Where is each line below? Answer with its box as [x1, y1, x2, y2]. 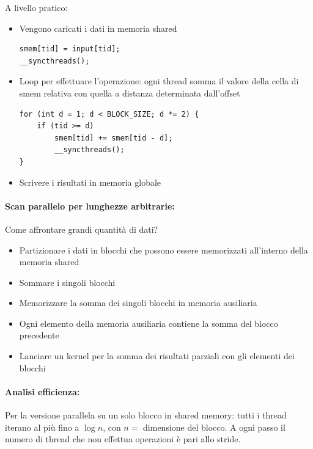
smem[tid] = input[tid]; [19, 45, 120, 54]
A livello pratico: [5, 1, 68, 13]
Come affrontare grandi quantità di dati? [5, 222, 158, 235]
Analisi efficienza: [5, 385, 80, 398]
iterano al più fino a [5, 420, 79, 433]
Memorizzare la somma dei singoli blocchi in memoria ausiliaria [19, 296, 257, 309]
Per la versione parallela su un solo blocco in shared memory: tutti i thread [5, 409, 287, 422]
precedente [19, 329, 59, 341]
